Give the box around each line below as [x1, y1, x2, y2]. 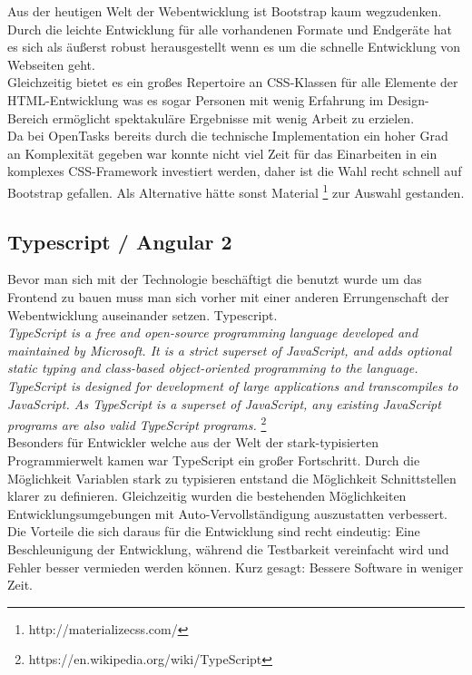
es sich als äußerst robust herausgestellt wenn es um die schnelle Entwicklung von [7, 37, 461, 56]
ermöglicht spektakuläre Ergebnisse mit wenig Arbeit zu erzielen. [52, 108, 415, 127]
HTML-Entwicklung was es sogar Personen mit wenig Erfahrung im [7, 90, 384, 109]
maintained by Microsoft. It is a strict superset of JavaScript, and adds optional [7, 340, 452, 359]
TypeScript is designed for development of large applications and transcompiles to [7, 376, 458, 395]
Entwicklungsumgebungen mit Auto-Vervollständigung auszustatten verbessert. [7, 504, 447, 523]
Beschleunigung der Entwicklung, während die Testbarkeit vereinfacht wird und [7, 539, 449, 558]
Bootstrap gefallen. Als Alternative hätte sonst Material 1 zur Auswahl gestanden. [7, 180, 465, 201]
